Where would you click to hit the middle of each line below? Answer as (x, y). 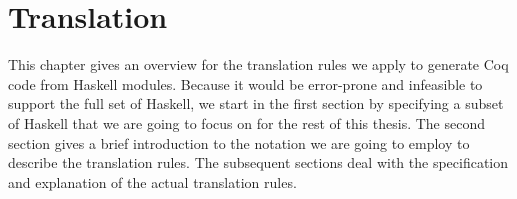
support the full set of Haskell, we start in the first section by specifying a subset (256, 103)
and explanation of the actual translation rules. (152, 181)
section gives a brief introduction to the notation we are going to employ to (239, 142)
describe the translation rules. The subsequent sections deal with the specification (258, 162)
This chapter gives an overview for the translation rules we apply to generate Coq (258, 64)
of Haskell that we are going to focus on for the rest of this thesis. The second (246, 122)
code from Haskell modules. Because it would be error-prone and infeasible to (245, 83)
